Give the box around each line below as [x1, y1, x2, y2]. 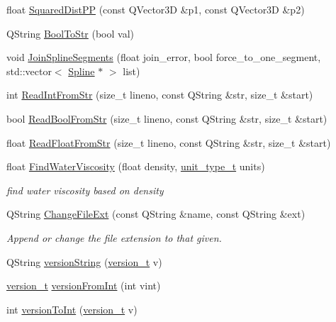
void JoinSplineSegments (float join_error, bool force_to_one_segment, [6, 50, 321, 65]
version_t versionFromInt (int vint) [6, 278, 161, 293]
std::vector [6, 63, 52, 78]
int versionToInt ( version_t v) [6, 301, 138, 316]
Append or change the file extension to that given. [6, 230, 222, 245]
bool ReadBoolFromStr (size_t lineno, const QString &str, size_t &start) [6, 111, 327, 126]
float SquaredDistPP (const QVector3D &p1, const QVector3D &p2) [6, 2, 305, 16]
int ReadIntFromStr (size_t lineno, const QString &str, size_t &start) [6, 87, 313, 102]
